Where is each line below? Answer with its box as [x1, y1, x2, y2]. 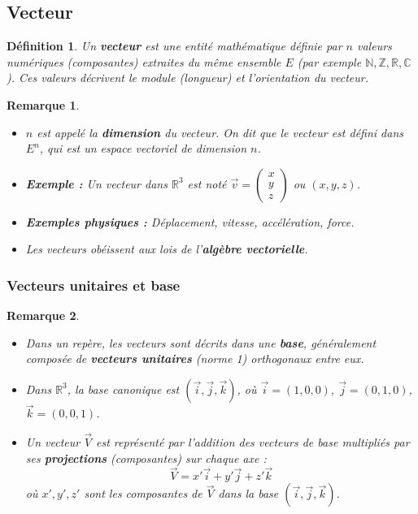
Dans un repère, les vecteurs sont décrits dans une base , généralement [25, 334, 377, 351]
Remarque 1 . [7, 96, 80, 113]
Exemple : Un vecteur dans [25, 175, 168, 192]
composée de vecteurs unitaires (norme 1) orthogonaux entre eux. [25, 350, 364, 367]
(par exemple [297, 53, 362, 70]
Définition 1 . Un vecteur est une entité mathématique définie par [7, 37, 342, 54]
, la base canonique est [67, 380, 180, 397]
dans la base [218, 485, 279, 502]
